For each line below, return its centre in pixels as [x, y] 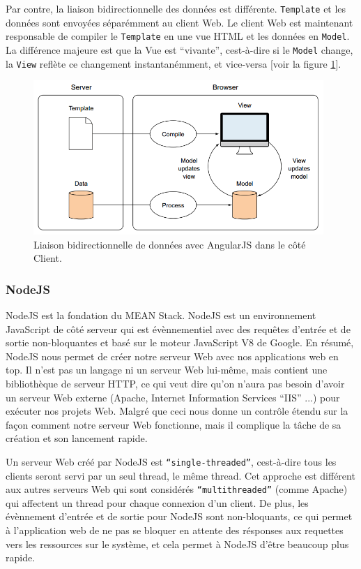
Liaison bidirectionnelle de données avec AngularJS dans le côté [170, 244]
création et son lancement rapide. [77, 438]
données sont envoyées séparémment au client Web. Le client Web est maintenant [179, 22]
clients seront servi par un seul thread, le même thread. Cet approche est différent [180, 475]
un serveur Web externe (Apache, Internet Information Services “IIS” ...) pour [173, 397]
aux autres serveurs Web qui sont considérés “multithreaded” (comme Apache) [177, 489]
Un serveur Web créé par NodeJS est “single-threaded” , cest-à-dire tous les [171, 461]
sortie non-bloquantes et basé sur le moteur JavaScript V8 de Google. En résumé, [180, 342]
